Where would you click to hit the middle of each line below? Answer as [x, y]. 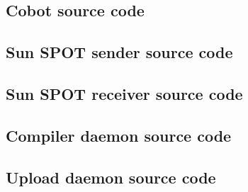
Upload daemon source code [111, 177]
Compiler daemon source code [119, 135]
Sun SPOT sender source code [119, 52]
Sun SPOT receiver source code [124, 93]
